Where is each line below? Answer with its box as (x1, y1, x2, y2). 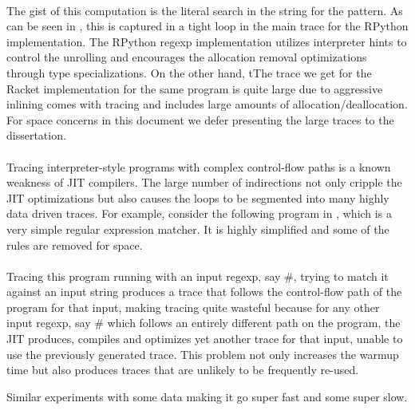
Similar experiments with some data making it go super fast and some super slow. (6, 388, 408, 404)
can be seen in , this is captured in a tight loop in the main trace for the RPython (6, 18, 409, 34)
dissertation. (6, 127, 66, 144)
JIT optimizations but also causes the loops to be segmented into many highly (6, 189, 389, 206)
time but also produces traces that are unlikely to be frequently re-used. (6, 361, 359, 378)
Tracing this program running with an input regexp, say (6, 267, 281, 284)
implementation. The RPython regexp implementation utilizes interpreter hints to (6, 33, 407, 49)
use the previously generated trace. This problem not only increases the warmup (6, 345, 399, 362)
